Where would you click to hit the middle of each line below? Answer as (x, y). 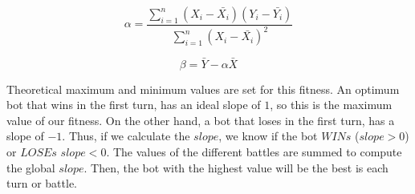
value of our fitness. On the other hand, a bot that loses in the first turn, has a (201, 120)
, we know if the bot (268, 136)
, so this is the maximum (331, 105)
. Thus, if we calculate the (126, 136)
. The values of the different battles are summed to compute (254, 151)
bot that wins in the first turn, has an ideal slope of (134, 105)
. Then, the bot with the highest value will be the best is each (236, 167)
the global (31, 167)
